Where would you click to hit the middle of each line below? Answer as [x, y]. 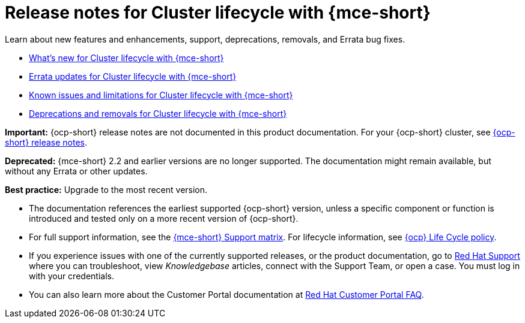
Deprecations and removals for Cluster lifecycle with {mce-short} [158, 113]
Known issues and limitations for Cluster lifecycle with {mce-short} [161, 95]
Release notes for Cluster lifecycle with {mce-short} [218, 13]
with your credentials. [71, 276]
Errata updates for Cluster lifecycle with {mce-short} [133, 76]
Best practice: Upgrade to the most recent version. [106, 189]
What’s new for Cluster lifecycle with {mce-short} [126, 58]
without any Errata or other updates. [76, 171]
